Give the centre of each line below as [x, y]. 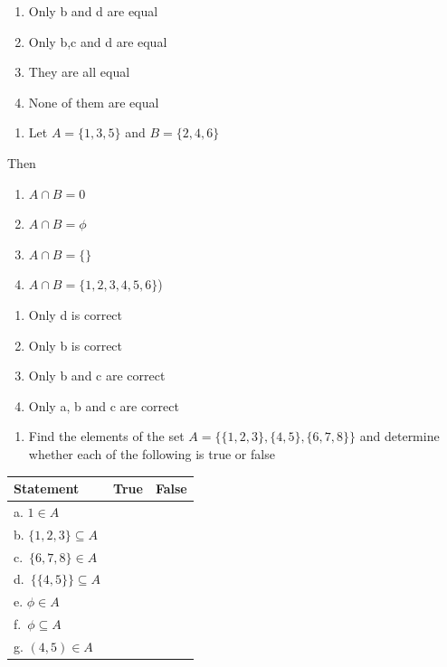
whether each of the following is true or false [152, 453]
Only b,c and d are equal [98, 41]
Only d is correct [76, 314]
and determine [399, 436]
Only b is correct [76, 345]
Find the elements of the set [106, 436]
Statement [47, 488]
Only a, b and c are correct [104, 405]
